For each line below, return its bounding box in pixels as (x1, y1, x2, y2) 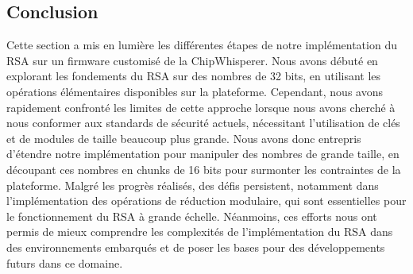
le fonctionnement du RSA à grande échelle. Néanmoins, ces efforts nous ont (6, 207, 377, 224)
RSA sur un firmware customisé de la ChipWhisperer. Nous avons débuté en (6, 52, 378, 68)
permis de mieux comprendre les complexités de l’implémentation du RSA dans (6, 223, 393, 240)
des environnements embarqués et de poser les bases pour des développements (6, 238, 385, 255)
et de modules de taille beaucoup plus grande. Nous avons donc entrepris (6, 129, 361, 146)
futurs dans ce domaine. (6, 254, 123, 271)
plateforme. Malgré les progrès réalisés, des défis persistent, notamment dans (6, 176, 379, 193)
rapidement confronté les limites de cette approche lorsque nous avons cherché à (6, 98, 396, 115)
